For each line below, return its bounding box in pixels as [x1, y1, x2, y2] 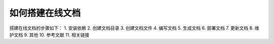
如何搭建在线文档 [9, 7, 81, 18]
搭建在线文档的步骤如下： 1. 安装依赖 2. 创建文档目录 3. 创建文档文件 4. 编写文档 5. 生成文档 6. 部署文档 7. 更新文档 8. [9, 25, 254, 31]
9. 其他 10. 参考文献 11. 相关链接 [23, 31, 90, 37]
